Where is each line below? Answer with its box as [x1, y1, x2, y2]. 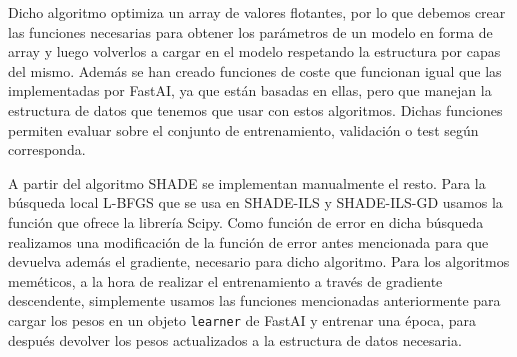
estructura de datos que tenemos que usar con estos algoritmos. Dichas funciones [8, 99, 503, 120]
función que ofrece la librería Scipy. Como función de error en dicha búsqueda [8, 211, 484, 232]
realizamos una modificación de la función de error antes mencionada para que [8, 231, 489, 252]
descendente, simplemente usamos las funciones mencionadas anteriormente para [8, 290, 501, 311]
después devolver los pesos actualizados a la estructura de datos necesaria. [8, 329, 462, 350]
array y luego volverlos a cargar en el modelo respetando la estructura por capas [8, 41, 501, 62]
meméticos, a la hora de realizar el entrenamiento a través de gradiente [8, 270, 443, 291]
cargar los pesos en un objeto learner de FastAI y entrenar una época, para [8, 309, 477, 330]
